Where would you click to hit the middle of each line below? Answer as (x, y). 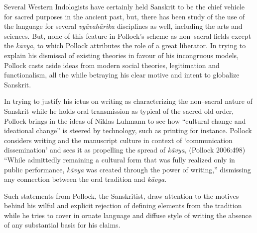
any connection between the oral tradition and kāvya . (85, 179)
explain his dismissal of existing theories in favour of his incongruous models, (122, 55)
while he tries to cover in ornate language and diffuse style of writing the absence (128, 215)
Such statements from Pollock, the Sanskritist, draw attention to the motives (122, 195)
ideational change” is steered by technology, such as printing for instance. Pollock (128, 130)
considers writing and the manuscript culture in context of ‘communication (118, 140)
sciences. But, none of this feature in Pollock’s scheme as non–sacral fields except (128, 36)
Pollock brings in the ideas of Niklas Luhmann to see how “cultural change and (125, 120)
